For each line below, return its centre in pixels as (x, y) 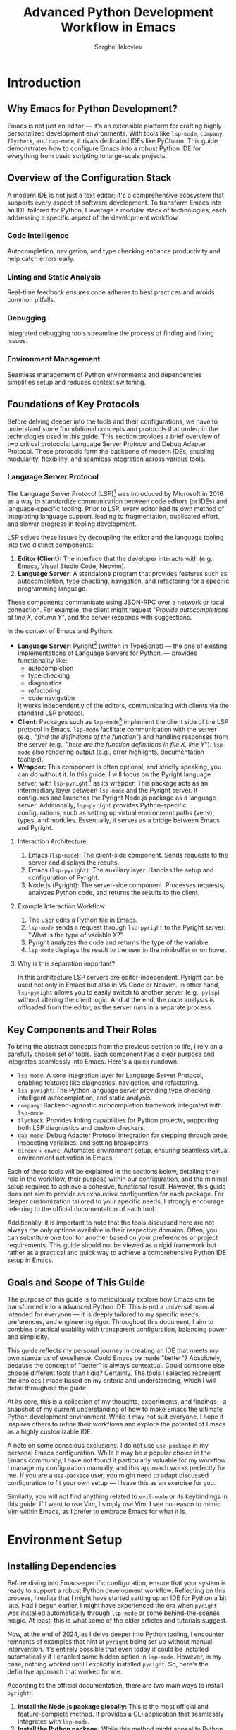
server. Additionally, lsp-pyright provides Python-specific (102, 805)
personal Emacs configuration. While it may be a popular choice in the (109, 1453)
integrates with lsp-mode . (54, 1722)
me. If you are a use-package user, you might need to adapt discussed (108, 1475)
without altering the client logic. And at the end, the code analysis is (116, 1000)
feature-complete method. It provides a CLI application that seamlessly (120, 1714)
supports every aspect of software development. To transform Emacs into (114, 203)
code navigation (51, 698)
